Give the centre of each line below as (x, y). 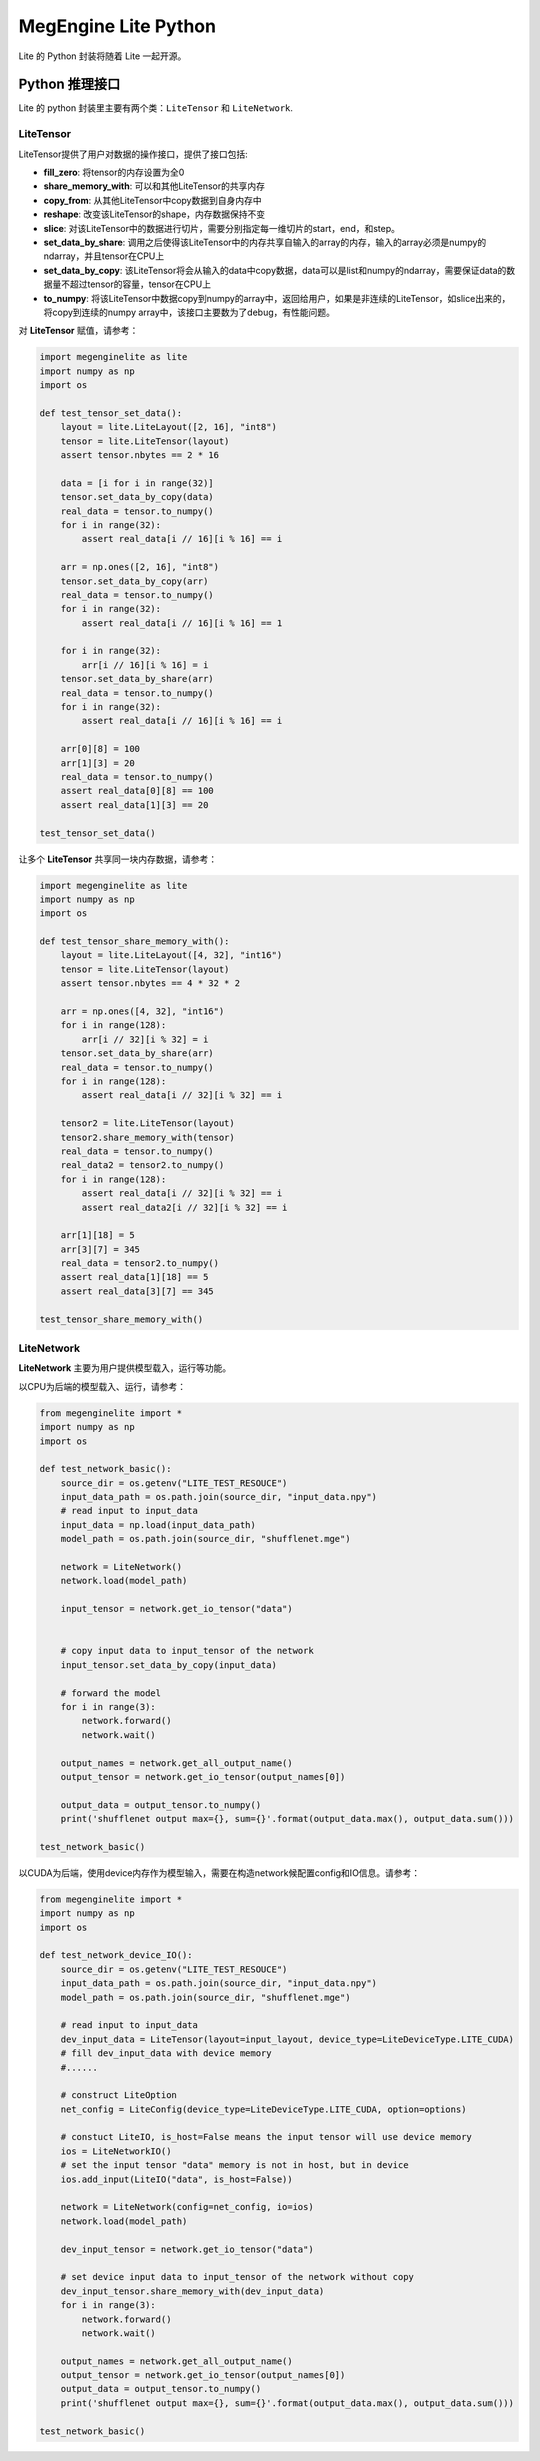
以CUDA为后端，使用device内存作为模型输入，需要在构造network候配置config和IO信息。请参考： (219, 1872)
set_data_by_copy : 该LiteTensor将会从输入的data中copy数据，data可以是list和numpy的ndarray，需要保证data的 (275, 270)
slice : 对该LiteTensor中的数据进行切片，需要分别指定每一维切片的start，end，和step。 (221, 228)
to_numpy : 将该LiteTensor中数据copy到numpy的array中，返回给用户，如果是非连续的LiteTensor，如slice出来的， (277, 298)
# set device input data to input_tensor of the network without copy (237, 2277)
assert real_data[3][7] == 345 (137, 1291)
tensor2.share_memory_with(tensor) (147, 1137)
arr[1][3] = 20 (97, 763)
